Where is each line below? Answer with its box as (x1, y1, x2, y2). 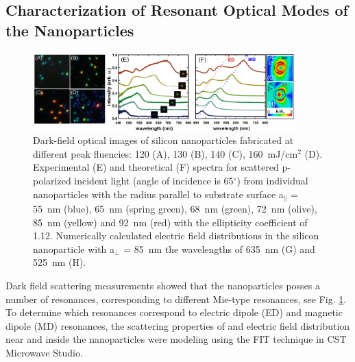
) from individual (236, 173, 308, 187)
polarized (33, 173, 71, 187)
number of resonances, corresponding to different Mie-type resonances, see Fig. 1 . (5, 291, 347, 306)
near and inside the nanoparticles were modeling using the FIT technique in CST (5, 332, 347, 346)
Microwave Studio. (5, 345, 83, 359)
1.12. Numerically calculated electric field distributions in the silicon (33, 228, 319, 243)
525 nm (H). (33, 255, 86, 269)
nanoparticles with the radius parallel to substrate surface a (33, 186, 284, 201)
